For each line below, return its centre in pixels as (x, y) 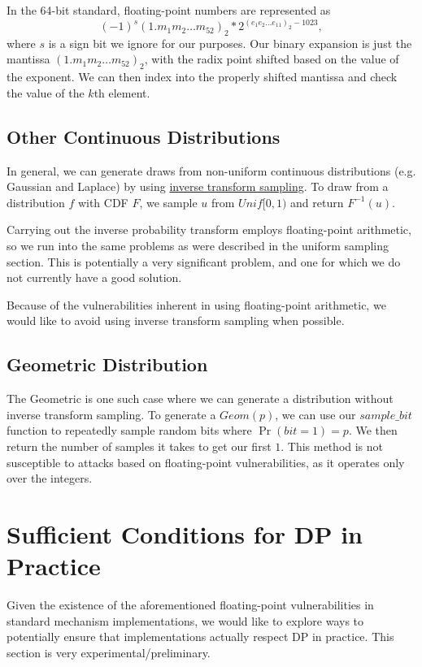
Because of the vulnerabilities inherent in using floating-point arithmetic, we (196, 304)
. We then (373, 430)
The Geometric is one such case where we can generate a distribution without (200, 398)
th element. (122, 92)
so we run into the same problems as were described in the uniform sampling (198, 245)
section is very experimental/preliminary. (109, 652)
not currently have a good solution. (94, 277)
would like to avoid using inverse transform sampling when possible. (176, 321)
